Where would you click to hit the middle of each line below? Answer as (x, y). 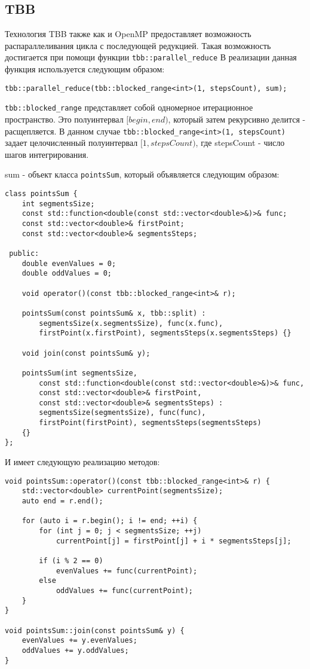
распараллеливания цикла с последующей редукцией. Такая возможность (138, 45)
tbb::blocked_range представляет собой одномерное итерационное (129, 107)
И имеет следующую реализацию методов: (82, 462)
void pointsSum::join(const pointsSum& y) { (95, 630)
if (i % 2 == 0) (71, 560)
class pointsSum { (41, 194)
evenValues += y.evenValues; (79, 641)
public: (24, 253)
